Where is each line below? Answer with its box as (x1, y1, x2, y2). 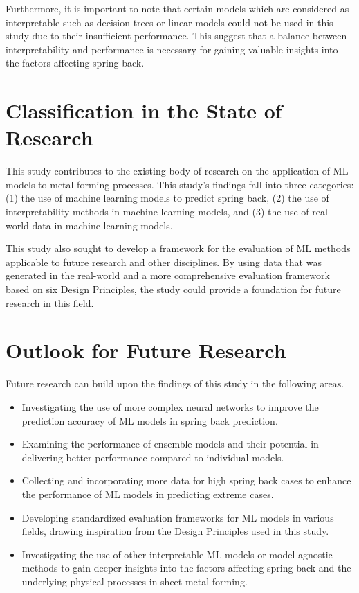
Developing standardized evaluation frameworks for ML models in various (21, 510, 334, 524)
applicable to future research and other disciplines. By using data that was (6, 254, 322, 269)
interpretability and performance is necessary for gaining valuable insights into (6, 42, 338, 56)
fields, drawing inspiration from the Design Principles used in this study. (21, 524, 329, 538)
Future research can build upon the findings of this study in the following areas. (6, 376, 344, 391)
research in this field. (6, 295, 94, 310)
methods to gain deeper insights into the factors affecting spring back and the (21, 560, 351, 575)
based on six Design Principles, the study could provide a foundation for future (6, 282, 341, 296)
